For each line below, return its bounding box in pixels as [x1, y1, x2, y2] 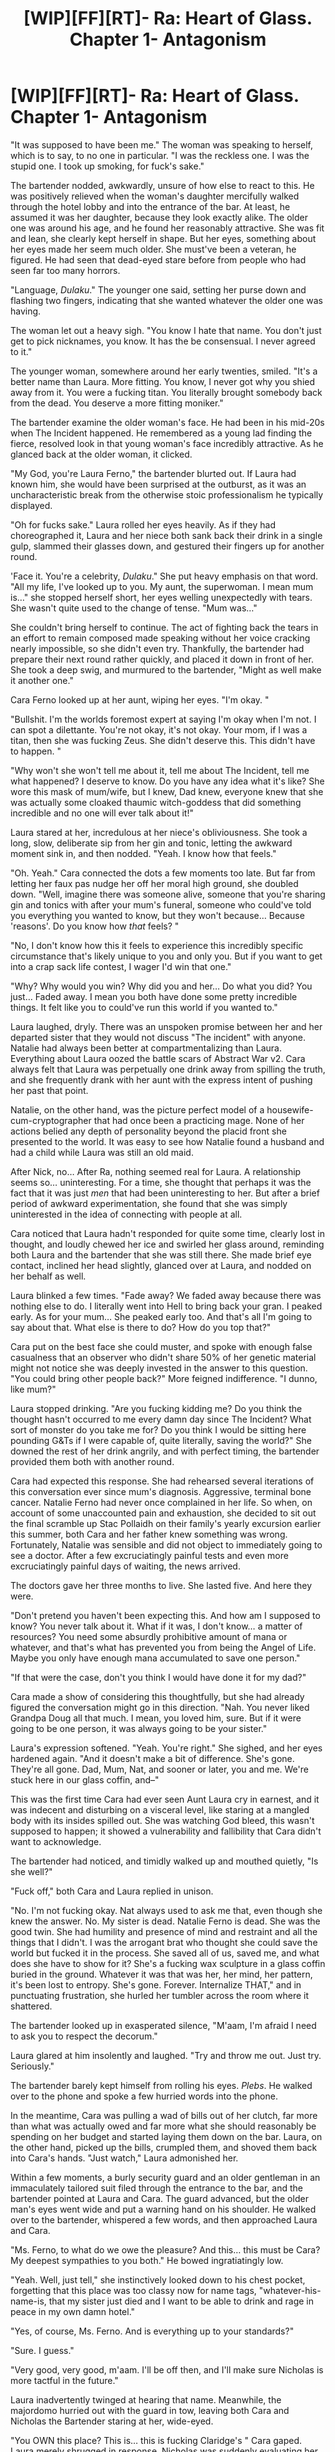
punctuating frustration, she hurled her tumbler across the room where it [10, 1989, 310, 2001]
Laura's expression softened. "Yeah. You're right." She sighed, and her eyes [10, 1742, 323, 1754]
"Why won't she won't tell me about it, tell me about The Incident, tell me [10, 764, 310, 776]
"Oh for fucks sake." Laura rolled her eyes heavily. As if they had [10, 518, 276, 531]
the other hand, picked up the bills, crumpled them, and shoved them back [10, 2141, 318, 2153]
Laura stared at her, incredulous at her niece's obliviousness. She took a [10, 826, 308, 838]
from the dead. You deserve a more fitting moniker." [10, 397, 224, 409]
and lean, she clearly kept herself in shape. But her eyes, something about [10, 232, 317, 244]
